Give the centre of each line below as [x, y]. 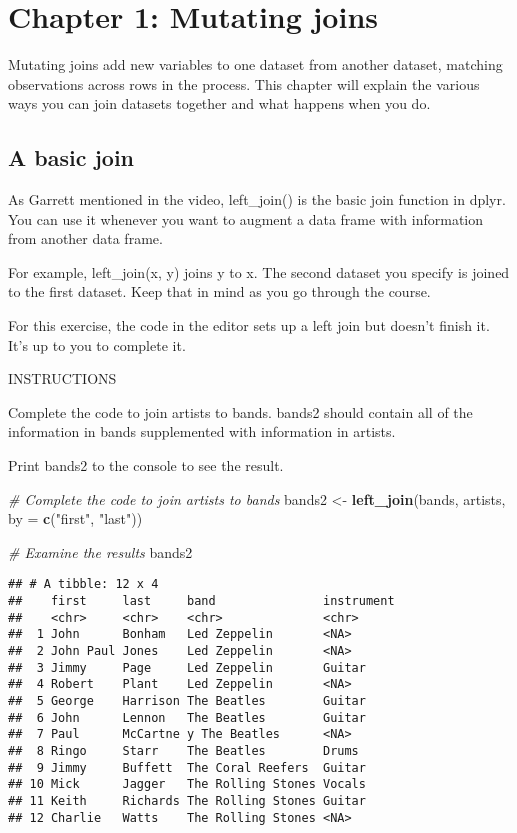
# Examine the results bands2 [100, 551]
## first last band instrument [201, 601]
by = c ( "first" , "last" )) [75, 518]
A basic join [71, 157]
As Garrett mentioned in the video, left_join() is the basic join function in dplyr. [257, 199]
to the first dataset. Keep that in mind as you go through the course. [219, 291]
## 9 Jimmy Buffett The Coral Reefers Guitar [187, 767]
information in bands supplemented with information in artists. [202, 431]
